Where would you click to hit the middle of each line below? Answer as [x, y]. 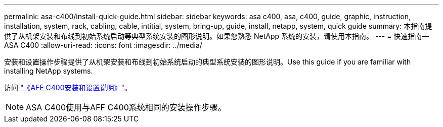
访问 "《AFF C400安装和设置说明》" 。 [68, 87]
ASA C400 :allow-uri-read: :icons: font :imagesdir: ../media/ [103, 45]
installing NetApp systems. [49, 71]
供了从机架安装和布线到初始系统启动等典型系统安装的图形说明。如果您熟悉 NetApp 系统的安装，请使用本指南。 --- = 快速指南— [217, 36]
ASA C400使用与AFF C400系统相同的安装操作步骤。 [126, 107]
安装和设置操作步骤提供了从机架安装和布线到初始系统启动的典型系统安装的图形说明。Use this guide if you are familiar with [208, 62]
